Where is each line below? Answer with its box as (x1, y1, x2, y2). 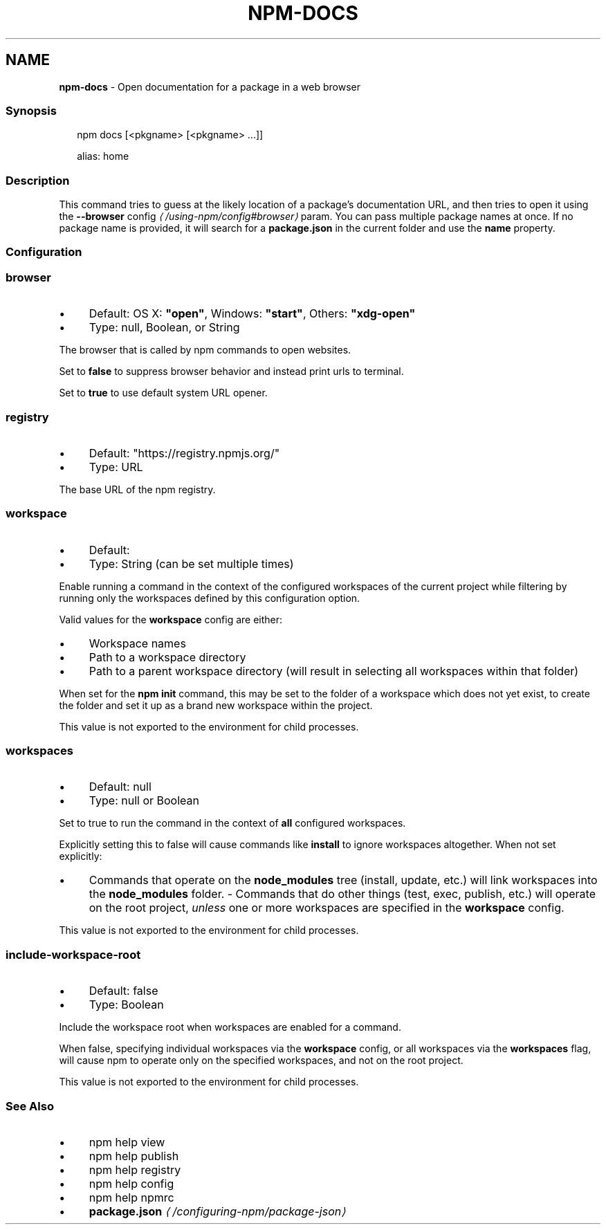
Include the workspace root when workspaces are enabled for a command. (59, 1021, 401, 1034)
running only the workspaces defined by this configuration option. (59, 591, 360, 604)
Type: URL (89, 459, 143, 474)
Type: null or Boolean (89, 793, 199, 808)
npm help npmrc (89, 1190, 174, 1204)
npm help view (89, 1135, 165, 1149)
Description (6, 173, 70, 187)
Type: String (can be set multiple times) (89, 556, 294, 571)
